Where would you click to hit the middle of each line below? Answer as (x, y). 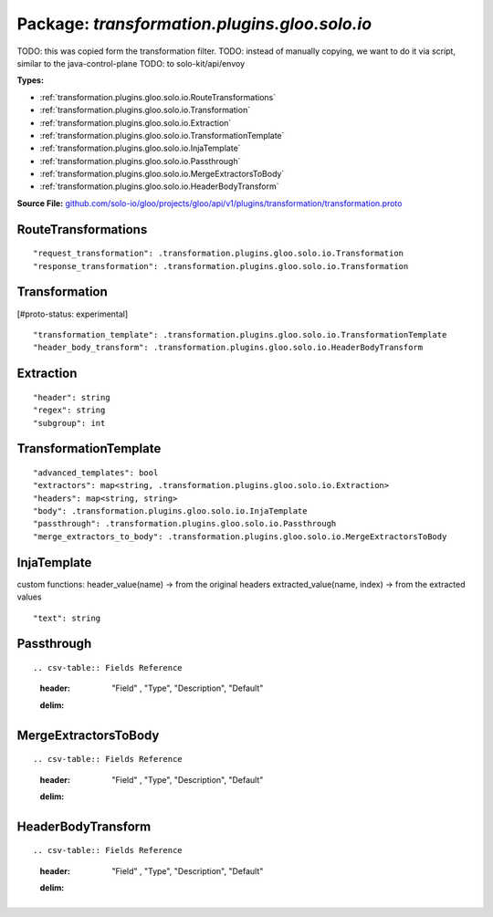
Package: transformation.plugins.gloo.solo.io (194, 24)
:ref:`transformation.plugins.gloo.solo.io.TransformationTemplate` (162, 135)
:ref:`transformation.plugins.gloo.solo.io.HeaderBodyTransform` (159, 186)
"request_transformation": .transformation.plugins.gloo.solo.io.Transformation (219, 254)
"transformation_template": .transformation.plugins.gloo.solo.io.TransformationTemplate (240, 334)
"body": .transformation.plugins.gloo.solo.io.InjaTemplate (170, 511)
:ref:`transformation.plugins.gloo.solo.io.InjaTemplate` (140, 148)
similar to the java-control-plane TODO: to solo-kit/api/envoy (131, 63)
